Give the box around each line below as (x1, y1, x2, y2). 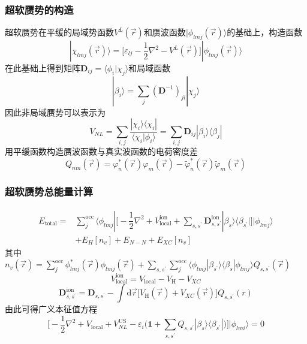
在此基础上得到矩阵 (5, 62, 80, 74)
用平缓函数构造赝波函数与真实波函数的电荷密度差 (5, 145, 198, 158)
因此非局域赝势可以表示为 (5, 105, 106, 118)
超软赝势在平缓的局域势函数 (5, 26, 114, 38)
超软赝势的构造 (5, 2, 74, 17)
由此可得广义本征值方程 (5, 303, 97, 315)
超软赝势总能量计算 (5, 184, 94, 199)
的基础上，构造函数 (227, 26, 303, 38)
